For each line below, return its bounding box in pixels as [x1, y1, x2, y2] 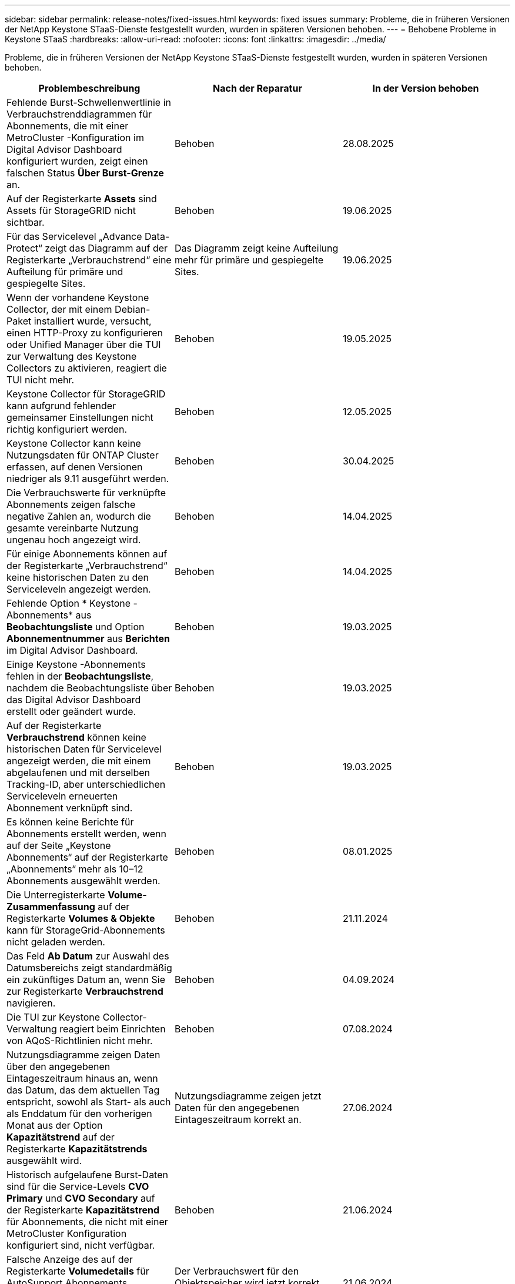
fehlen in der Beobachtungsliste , [6, 670, 154, 682]
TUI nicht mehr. [6, 374, 75, 386]
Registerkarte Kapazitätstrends [6, 1143, 148, 1155]
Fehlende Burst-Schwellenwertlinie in [6, 96, 171, 108]
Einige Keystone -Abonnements [6, 658, 146, 670]
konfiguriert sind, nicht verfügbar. [6, 1239, 155, 1251]
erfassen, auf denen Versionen [6, 461, 143, 473]
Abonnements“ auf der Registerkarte [6, 851, 168, 863]
